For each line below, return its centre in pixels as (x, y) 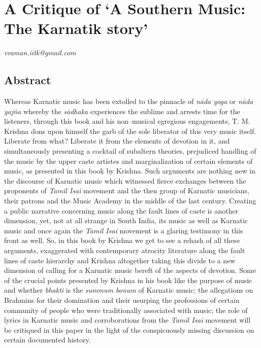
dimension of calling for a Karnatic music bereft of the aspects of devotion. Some (130, 270)
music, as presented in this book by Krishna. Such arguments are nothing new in (130, 171)
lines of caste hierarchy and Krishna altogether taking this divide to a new (120, 260)
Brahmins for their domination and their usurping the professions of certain (122, 300)
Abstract (28, 80)
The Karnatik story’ (76, 28)
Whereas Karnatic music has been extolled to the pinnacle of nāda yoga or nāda (129, 101)
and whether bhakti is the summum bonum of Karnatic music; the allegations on (129, 290)
